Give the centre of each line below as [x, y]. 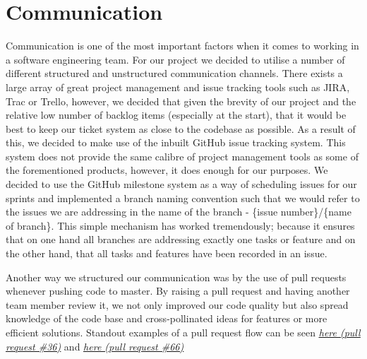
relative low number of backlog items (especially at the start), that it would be [176, 115]
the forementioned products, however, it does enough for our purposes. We [167, 170]
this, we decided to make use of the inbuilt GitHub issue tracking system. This [176, 142]
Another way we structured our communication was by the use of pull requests [176, 277]
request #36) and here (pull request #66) [95, 346]
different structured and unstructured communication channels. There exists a [174, 73]
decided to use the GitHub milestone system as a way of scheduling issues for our [181, 184]
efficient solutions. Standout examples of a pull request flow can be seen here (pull [183, 332]
